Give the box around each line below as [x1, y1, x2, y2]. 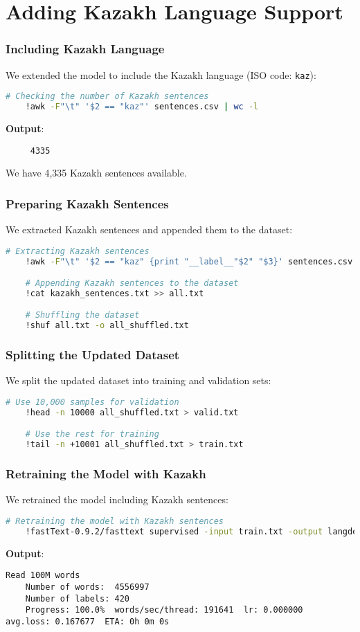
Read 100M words [6, 570, 80, 581]
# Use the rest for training [25, 429, 159, 440]
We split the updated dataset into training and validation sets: [6, 373, 271, 388]
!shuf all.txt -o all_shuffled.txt [25, 320, 189, 331]
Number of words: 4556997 [25, 582, 150, 592]
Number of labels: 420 [25, 593, 129, 604]
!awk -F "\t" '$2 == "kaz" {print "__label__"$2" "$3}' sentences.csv [25, 256, 353, 267]
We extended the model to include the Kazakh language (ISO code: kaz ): [6, 67, 316, 82]
